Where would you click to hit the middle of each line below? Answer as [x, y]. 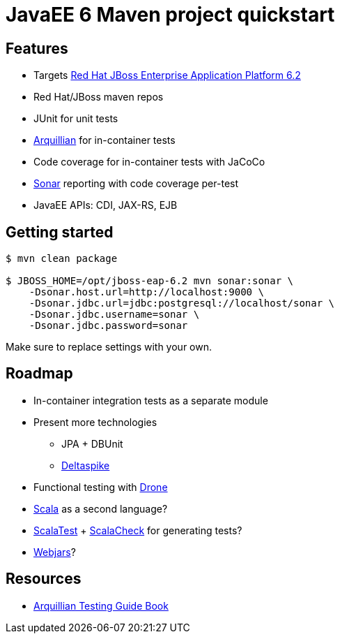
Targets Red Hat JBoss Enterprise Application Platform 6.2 [167, 75]
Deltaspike [86, 465]
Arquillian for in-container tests [105, 140]
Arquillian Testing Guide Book [101, 605]
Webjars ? [55, 552]
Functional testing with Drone [101, 487]
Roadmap [39, 374]
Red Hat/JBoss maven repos [99, 97]
